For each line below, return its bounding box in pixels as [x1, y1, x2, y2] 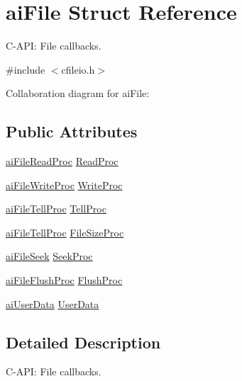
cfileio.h [61, 62, 95, 76]
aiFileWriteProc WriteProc [6, 177, 123, 192]
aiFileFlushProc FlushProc [6, 273, 123, 288]
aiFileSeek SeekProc [6, 249, 93, 263]
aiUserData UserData [6, 296, 99, 311]
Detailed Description [6, 331, 161, 353]
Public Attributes [6, 120, 138, 142]
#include [6, 62, 45, 76]
